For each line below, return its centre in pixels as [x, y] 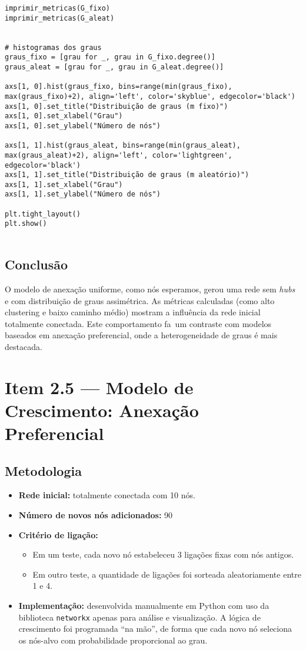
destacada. [24, 346]
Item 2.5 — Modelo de [99, 387]
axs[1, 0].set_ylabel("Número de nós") [83, 126]
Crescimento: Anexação [102, 410]
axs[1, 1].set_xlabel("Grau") [64, 184]
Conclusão [36, 264]
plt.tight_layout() [43, 214]
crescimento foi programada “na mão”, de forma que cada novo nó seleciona [155, 629]
